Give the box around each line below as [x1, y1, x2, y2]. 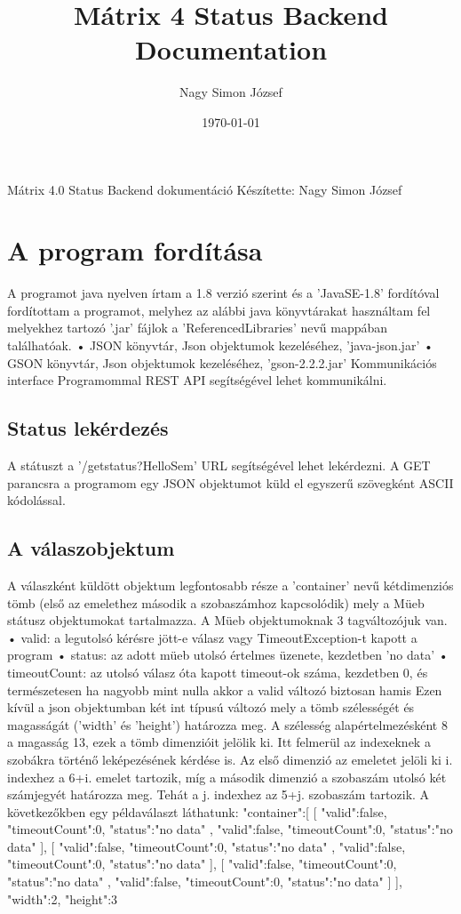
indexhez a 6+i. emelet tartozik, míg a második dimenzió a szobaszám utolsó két [7, 767, 447, 786]
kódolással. [7, 491, 66, 509]
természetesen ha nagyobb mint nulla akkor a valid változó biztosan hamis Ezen [7, 680, 442, 699]
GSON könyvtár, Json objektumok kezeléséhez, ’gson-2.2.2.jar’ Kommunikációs [7, 353, 437, 372]
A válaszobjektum [7, 534, 175, 562]
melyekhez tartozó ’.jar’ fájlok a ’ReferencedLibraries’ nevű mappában [7, 318, 388, 337]
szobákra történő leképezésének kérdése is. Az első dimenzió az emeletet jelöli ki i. [7, 750, 453, 768]
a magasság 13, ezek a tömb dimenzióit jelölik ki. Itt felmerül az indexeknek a [7, 733, 431, 751]
